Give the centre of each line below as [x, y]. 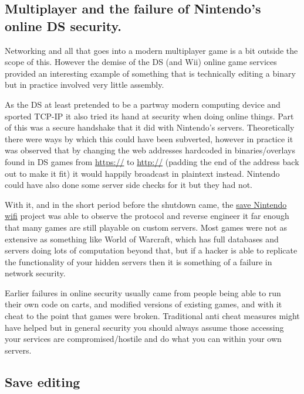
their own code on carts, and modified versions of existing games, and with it [143, 304]
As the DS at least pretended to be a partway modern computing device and [143, 104]
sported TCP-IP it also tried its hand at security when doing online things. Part [149, 116]
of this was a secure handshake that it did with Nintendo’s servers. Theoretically [150, 127]
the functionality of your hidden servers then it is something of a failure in [139, 261]
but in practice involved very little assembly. [85, 85]
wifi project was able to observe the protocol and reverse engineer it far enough [147, 216]
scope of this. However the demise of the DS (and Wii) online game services [141, 62]
